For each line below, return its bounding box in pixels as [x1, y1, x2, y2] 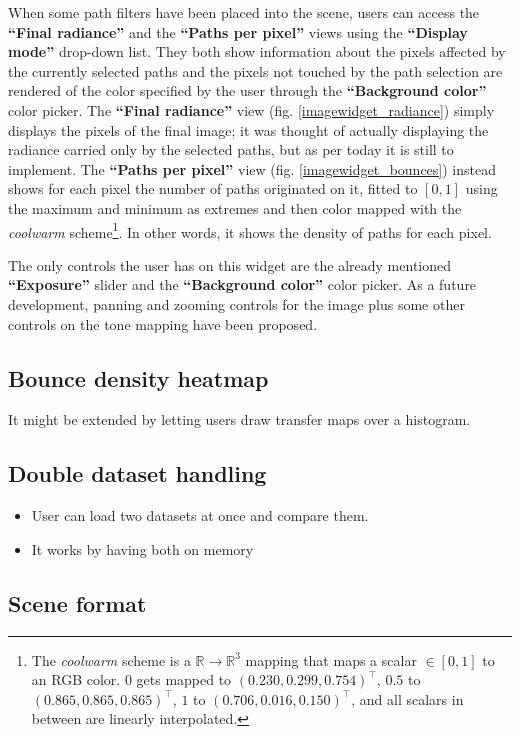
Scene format [8, 587, 147, 618]
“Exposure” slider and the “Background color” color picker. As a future [8, 274, 477, 295]
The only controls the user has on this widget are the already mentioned [8, 254, 452, 275]
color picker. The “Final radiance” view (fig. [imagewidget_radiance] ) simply [8, 99, 495, 120]
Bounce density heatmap [8, 362, 269, 393]
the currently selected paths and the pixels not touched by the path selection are [8, 60, 503, 81]
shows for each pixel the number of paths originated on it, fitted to [8, 178, 418, 199]
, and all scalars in [351, 688, 464, 709]
